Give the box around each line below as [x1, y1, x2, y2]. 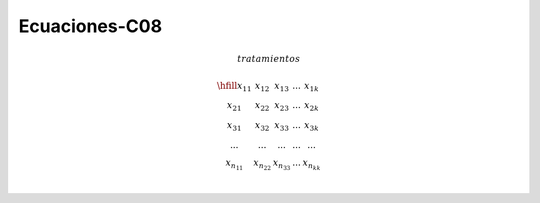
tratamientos [236, 53, 301, 65]
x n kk [302, 156, 321, 172]
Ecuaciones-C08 [18, 15, 163, 37]
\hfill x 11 [216, 80, 252, 94]
